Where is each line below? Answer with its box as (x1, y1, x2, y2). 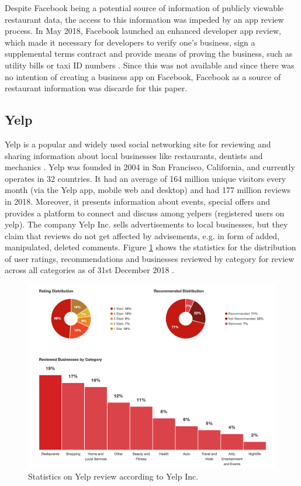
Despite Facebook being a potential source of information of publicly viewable (5, 2, 284, 13)
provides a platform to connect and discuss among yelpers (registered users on (5, 206, 285, 219)
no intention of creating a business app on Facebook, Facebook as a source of (5, 70, 281, 82)
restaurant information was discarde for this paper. (5, 82, 188, 94)
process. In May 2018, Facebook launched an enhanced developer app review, (5, 25, 281, 37)
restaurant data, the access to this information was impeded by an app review (5, 13, 284, 25)
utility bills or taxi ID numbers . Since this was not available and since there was (5, 58, 295, 71)
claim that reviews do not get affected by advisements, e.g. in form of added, (5, 229, 280, 242)
